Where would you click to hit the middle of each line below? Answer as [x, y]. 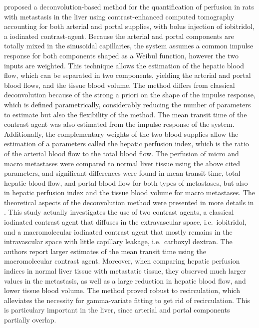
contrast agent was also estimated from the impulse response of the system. [119, 124]
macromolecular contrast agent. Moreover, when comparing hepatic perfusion [122, 261]
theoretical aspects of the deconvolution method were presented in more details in [129, 202]
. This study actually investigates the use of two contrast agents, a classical [119, 212]
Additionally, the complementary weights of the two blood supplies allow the [121, 134]
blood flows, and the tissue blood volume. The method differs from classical [120, 85]
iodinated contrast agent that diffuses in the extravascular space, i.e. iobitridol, [125, 222]
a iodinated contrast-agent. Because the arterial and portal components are [119, 36]
